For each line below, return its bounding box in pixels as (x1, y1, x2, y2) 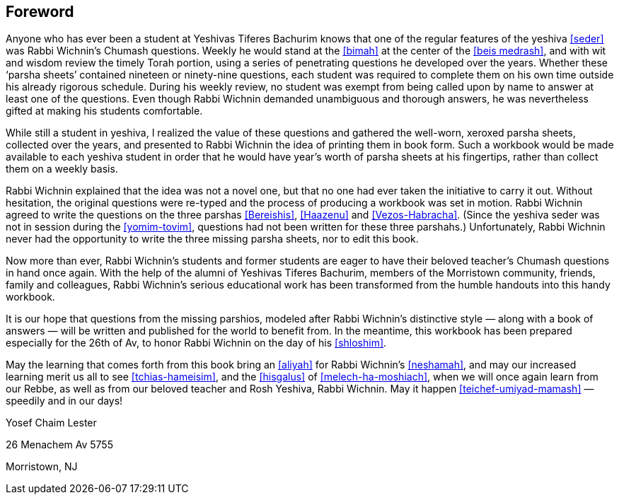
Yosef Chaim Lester (6, 417, 97, 429)
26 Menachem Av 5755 (6, 438, 113, 451)
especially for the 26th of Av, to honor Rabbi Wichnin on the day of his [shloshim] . (6, 337, 387, 349)
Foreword (6, 3, 74, 21)
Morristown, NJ (6, 460, 78, 473)
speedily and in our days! (6, 395, 123, 407)
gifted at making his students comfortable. (6, 105, 203, 117)
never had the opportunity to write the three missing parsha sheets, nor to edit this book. (6, 233, 419, 245)
